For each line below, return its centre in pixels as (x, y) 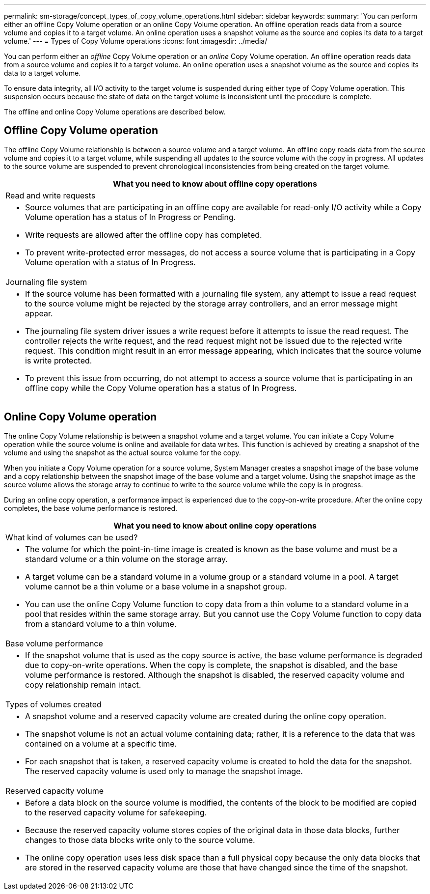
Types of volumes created (54, 704)
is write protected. (59, 360)
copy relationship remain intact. (83, 684)
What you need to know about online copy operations (215, 525)
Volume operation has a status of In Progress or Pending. (131, 217)
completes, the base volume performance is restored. (91, 508)
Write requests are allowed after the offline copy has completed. (144, 235)
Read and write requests (51, 195)
